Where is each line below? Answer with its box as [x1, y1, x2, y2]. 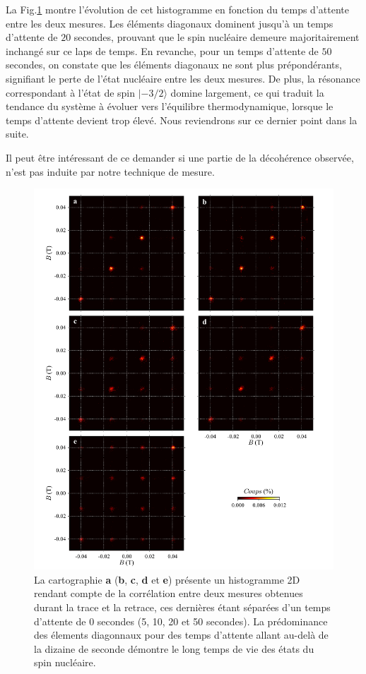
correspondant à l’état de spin [6, 85, 136, 100]
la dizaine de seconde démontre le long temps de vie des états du [34, 641, 314, 656]
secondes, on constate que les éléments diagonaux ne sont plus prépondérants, [6, 57, 342, 72]
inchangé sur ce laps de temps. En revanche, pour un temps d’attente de [6, 43, 319, 58]
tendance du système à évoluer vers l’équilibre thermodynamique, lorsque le [6, 99, 333, 114]
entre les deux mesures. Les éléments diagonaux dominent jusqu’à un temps [6, 16, 333, 30]
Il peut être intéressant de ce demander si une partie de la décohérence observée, [6, 150, 354, 164]
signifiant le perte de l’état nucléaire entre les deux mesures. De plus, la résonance [6, 71, 360, 85]
